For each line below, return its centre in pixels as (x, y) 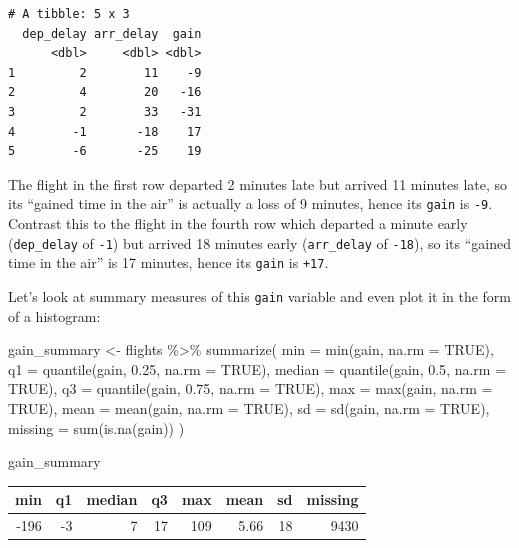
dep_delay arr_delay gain (112, 33)
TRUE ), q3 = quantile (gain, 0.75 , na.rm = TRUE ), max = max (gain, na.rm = (250, 388)
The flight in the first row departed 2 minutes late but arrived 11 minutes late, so (258, 183)
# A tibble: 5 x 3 (69, 14)
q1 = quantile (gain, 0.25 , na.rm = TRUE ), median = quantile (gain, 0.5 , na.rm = (257, 368)
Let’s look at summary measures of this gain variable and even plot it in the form (260, 295)
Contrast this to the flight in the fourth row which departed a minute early (238, 223)
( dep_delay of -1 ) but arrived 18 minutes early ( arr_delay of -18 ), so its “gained (259, 242)
